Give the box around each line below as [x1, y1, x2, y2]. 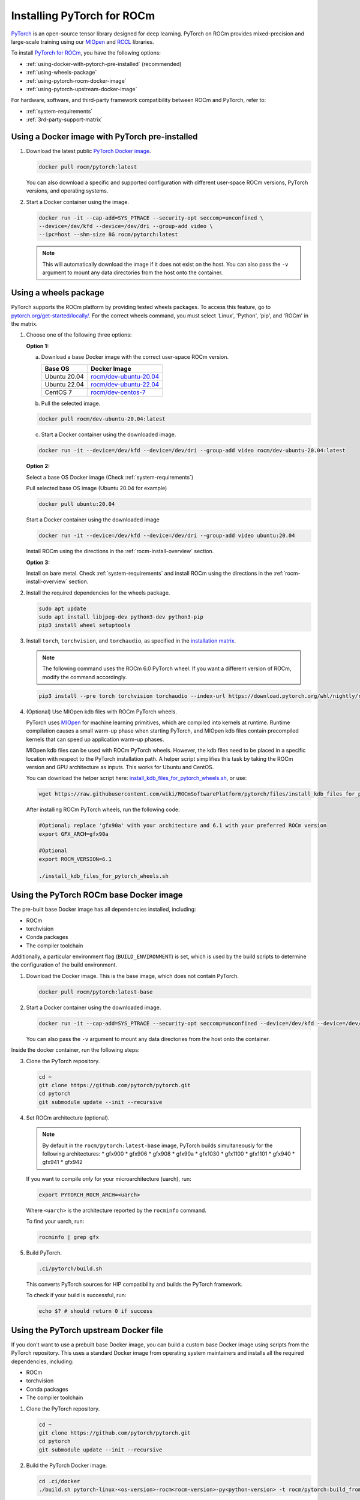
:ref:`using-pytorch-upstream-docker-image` [26, 85, 137, 92]
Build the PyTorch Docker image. [26, 1462, 107, 1469]
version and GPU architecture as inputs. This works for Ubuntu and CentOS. [26, 763, 214, 770]
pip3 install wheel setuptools [38, 622, 131, 629]
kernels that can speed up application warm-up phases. [26, 736, 164, 743]
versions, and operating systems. [26, 187, 109, 194]
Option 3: [26, 559, 50, 566]
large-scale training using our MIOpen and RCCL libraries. [11, 38, 154, 45]
